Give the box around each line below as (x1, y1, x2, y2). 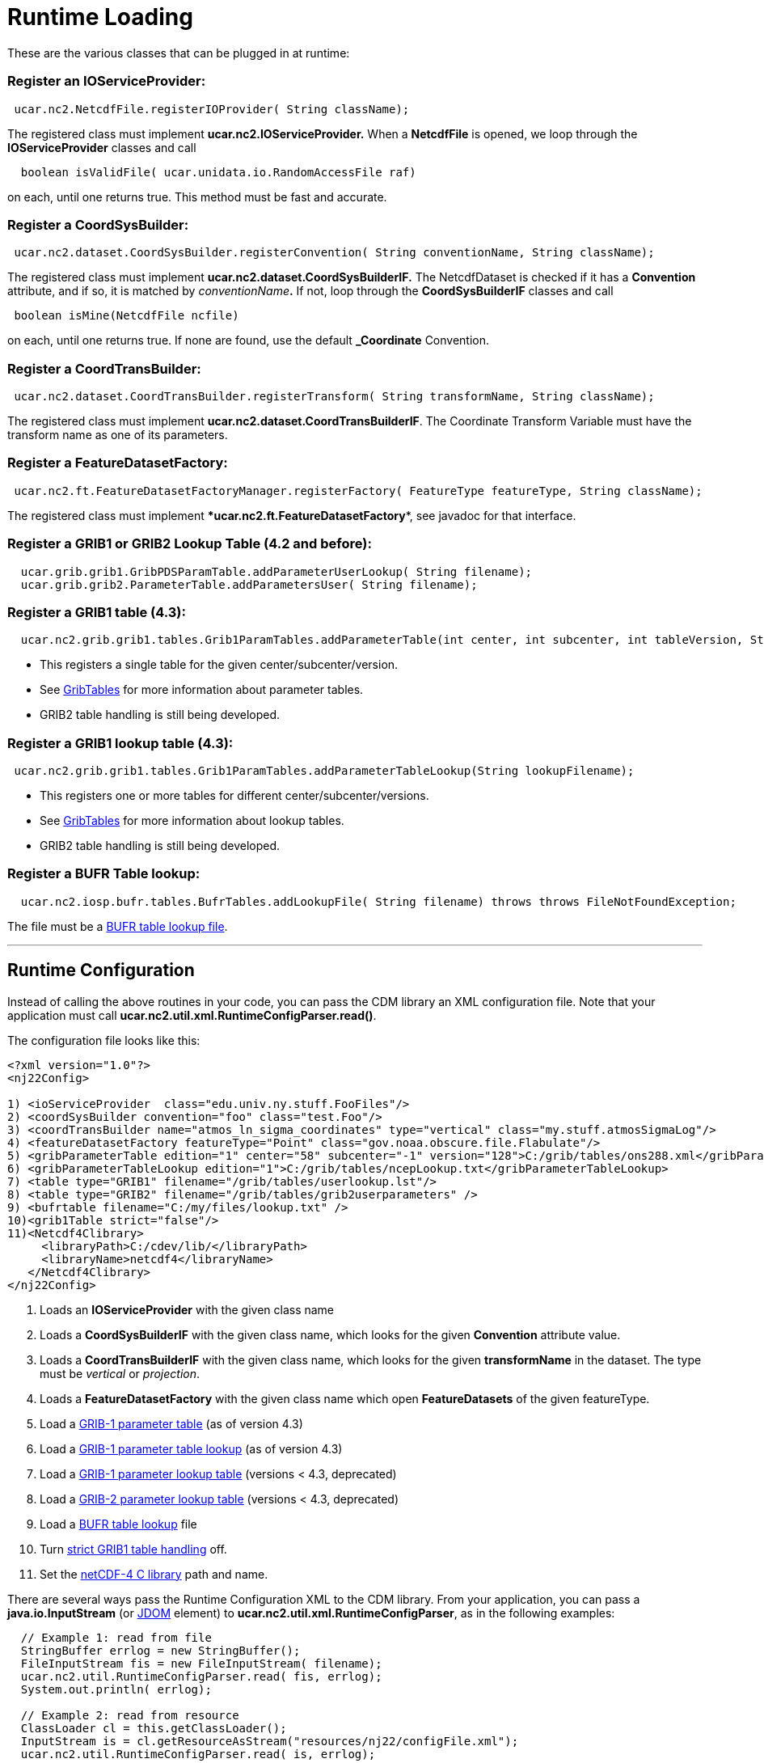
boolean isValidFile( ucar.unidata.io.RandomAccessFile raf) (20, 165, 416, 179)
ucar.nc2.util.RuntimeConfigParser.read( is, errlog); (20, 1747, 376, 1761)
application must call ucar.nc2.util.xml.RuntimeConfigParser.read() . (7, 1008, 377, 1022)
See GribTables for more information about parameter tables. (40, 683, 364, 697)
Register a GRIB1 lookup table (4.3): (7, 734, 234, 751)
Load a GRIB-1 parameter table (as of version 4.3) (40, 1416, 303, 1431)
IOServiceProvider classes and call (7, 140, 196, 154)
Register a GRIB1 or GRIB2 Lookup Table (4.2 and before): (7, 535, 372, 552)
